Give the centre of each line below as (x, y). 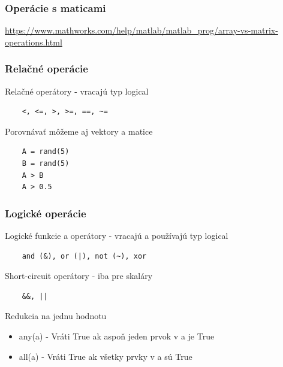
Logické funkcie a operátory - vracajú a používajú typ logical (117, 235)
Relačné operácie (46, 69)
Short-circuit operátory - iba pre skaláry (79, 276)
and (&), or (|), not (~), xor (84, 256)
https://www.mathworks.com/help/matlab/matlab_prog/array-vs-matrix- (141, 30)
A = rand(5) (46, 152)
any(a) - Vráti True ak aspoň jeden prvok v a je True (117, 336)
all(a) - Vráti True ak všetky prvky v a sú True (106, 356)
